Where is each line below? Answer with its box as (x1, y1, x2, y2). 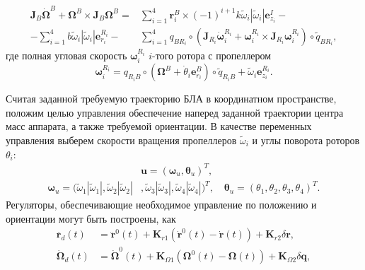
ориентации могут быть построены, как (6, 211, 176, 225)
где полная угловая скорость (6, 47, 127, 62)
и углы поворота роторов (252, 132, 360, 147)
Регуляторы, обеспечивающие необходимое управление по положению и (6, 197, 317, 212)
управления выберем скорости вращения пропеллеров (6, 132, 237, 147)
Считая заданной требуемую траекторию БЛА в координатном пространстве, (6, 91, 337, 106)
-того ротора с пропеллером (152, 47, 272, 62)
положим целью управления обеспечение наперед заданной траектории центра (6, 105, 344, 119)
